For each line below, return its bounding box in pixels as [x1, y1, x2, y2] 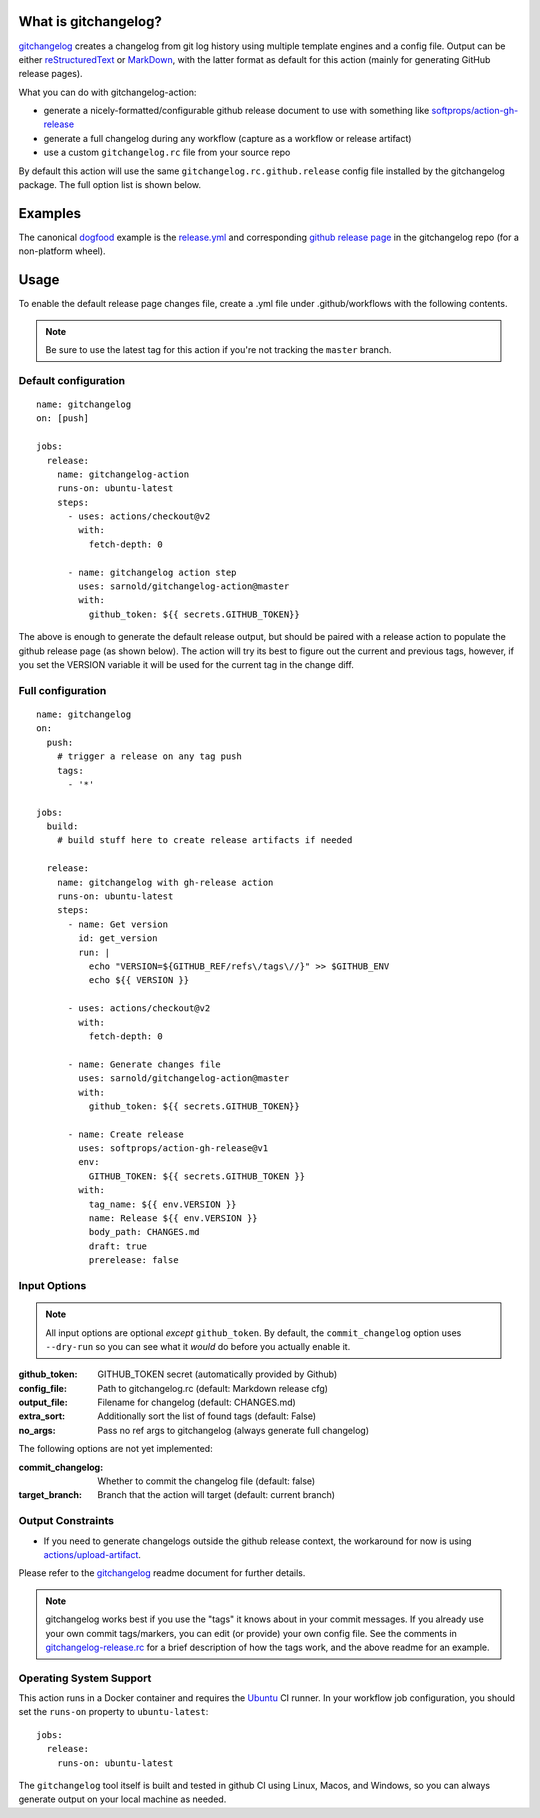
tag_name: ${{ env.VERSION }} [88, 1198, 237, 1210]
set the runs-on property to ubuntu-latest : [18, 1706, 209, 1718]
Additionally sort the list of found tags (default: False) [97, 1410, 317, 1422]
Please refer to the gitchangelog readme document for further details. [18, 1567, 306, 1579]
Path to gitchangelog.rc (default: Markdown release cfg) [97, 1382, 329, 1394]
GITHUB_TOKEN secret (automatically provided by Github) [97, 1368, 338, 1380]
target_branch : [18, 1489, 82, 1501]
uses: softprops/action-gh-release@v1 [78, 1143, 269, 1154]
